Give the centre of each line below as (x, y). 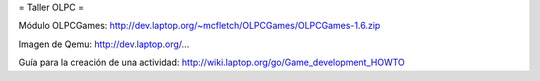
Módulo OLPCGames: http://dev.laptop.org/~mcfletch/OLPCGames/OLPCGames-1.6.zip (199, 26)
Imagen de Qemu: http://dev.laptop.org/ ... (104, 44)
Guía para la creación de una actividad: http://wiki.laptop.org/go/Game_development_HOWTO (211, 62)
